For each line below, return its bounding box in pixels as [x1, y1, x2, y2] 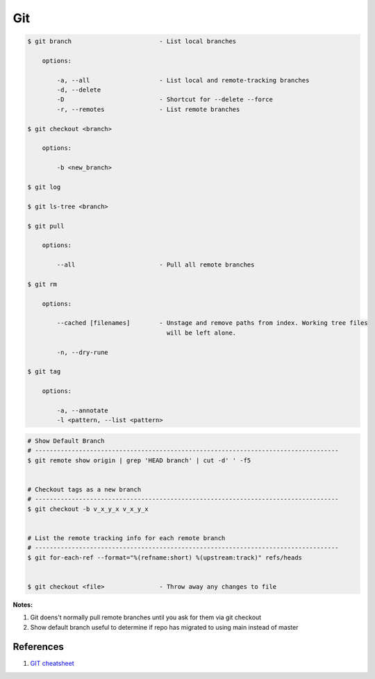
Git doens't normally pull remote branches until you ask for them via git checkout [30, 613, 262, 621]
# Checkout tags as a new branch [27, 485, 142, 493]
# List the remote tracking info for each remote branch [27, 534, 226, 542]
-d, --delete [56, 86, 101, 94]
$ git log [27, 183, 61, 191]
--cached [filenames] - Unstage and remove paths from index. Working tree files [56, 319, 368, 327]
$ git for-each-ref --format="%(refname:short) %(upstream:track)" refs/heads [27, 553, 302, 562]
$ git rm [27, 280, 58, 288]
